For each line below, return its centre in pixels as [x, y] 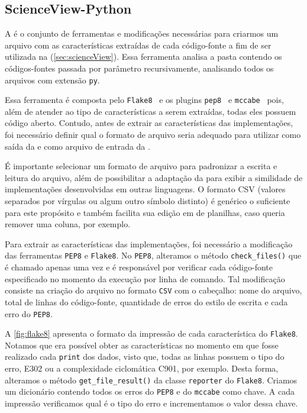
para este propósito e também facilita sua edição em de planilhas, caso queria [145, 212]
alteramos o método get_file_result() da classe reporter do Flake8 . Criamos [151, 380]
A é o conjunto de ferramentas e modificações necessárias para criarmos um [142, 33]
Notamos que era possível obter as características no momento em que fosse [142, 345]
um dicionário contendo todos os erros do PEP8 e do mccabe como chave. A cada [150, 391]
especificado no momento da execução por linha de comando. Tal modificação [145, 278]
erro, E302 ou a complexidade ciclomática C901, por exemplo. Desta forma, [142, 368]
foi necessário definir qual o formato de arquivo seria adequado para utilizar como [153, 135]
